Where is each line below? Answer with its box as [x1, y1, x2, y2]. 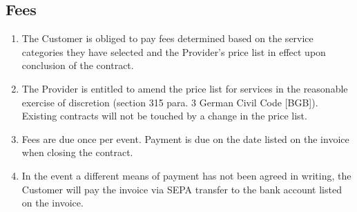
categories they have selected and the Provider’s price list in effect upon [21, 44, 326, 59]
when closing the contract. [21, 145, 133, 160]
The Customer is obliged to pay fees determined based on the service [21, 31, 313, 46]
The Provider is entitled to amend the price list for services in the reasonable [21, 81, 348, 95]
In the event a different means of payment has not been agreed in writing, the [21, 168, 351, 182]
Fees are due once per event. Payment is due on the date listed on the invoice [21, 131, 349, 146]
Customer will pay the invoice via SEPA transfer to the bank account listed [21, 182, 342, 196]
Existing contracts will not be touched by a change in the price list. [21, 108, 307, 123]
